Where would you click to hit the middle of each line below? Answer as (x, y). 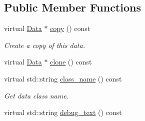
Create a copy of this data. (44, 45)
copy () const (70, 28)
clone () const (71, 62)
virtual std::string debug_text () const (63, 112)
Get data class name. (36, 95)
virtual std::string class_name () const (63, 78)
